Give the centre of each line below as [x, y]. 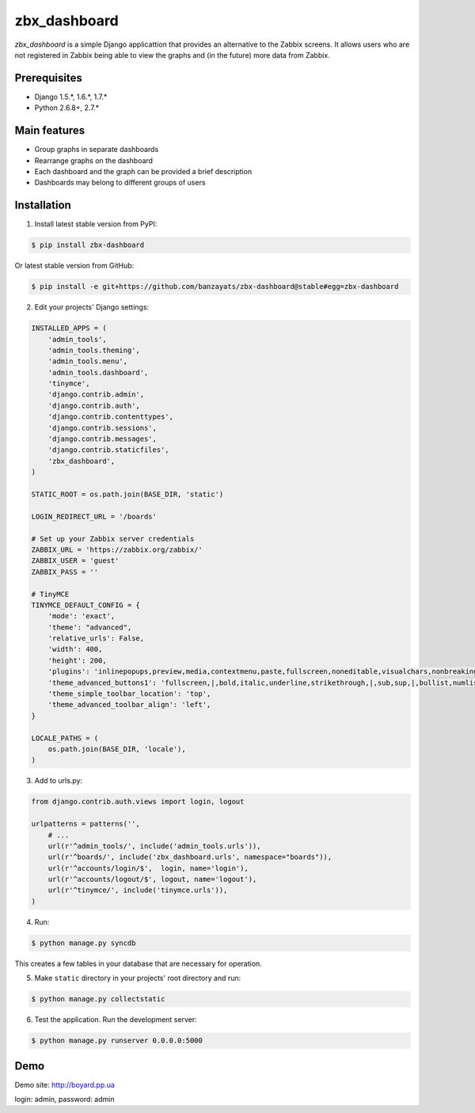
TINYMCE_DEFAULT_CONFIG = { [85, 605]
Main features [50, 131]
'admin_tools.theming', [94, 350]
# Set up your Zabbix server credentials [113, 539]
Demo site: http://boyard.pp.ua [65, 1085]
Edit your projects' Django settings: [92, 307]
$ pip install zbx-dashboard [88, 245]
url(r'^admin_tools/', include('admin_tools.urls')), [154, 846]
